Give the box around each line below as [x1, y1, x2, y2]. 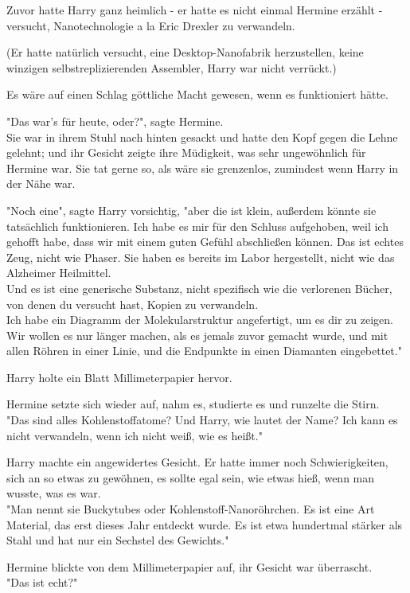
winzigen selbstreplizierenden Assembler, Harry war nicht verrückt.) [6, 59, 337, 76]
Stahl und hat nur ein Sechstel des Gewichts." [6, 532, 229, 548]
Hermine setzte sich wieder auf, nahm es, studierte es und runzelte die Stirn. [6, 396, 380, 412]
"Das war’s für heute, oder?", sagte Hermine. [6, 112, 224, 129]
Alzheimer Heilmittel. [6, 264, 111, 281]
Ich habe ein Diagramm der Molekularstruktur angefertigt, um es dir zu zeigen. [6, 311, 393, 328]
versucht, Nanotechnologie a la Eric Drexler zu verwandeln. [6, 17, 295, 33]
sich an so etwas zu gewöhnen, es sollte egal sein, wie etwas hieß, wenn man [6, 469, 375, 486]
